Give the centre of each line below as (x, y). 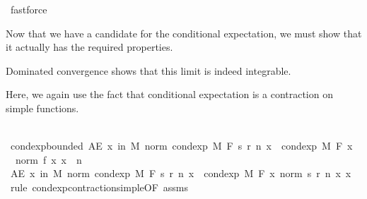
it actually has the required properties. (89, 47)
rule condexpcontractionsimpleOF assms (99, 187)
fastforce (29, 9)
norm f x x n (48, 159)
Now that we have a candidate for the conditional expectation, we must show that (184, 33)
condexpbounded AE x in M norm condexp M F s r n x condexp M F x (181, 146)
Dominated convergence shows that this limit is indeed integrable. (148, 70)
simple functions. (42, 108)
